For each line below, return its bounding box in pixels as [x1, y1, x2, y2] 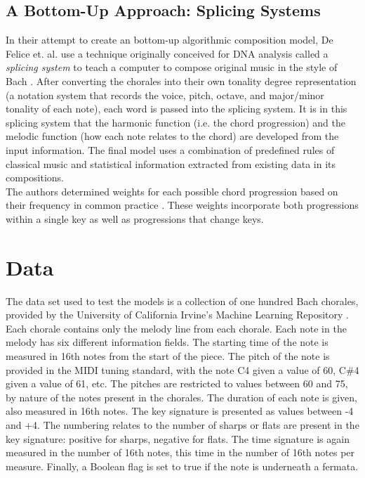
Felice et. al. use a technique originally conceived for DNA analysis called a [6, 46, 328, 60]
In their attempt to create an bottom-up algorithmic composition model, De [6, 32, 333, 47]
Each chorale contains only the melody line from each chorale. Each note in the [6, 321, 347, 335]
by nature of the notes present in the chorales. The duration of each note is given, [6, 389, 357, 404]
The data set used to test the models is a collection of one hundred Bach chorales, [6, 293, 359, 308]
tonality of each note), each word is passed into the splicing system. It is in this [6, 101, 347, 116]
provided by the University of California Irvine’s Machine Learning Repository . [6, 307, 349, 322]
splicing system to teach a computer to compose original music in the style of [6, 60, 338, 75]
